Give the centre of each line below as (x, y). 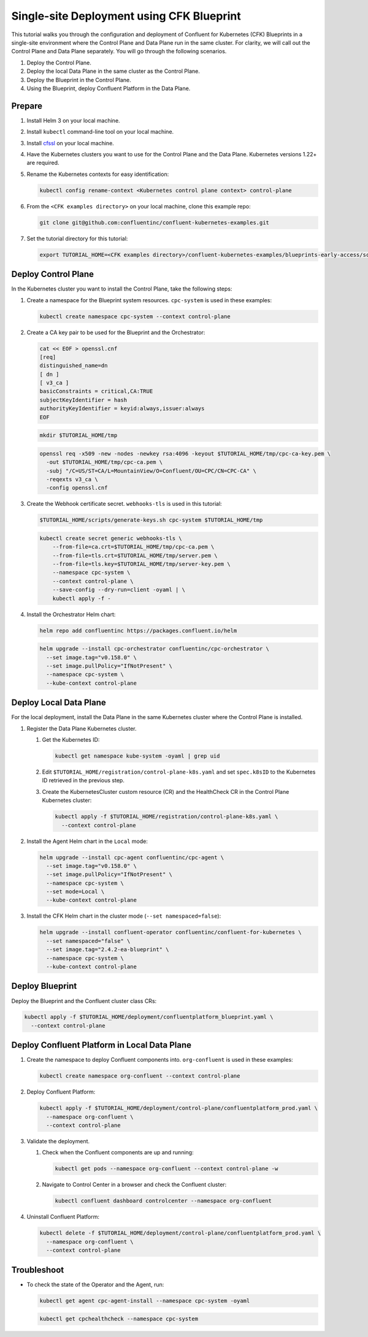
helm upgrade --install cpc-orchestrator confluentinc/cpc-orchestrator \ (155, 649)
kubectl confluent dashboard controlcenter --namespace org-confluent (163, 1201)
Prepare (27, 106)
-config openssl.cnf (77, 488)
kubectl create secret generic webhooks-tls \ (111, 538)
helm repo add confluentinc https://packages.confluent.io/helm (138, 630)
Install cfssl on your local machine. (71, 143)
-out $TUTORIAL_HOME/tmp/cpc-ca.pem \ (104, 462)
